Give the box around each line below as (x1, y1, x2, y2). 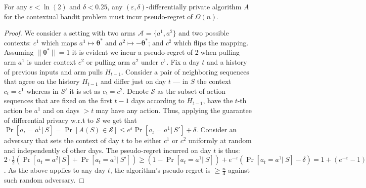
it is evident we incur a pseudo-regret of (72, 47, 193, 57)
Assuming (4, 47, 34, 57)
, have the (203, 95, 233, 106)
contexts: (4, 37, 31, 47)
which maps (41, 37, 77, 47)
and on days (43, 105, 80, 115)
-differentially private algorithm (146, 1, 242, 11)
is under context (27, 56, 76, 67)
